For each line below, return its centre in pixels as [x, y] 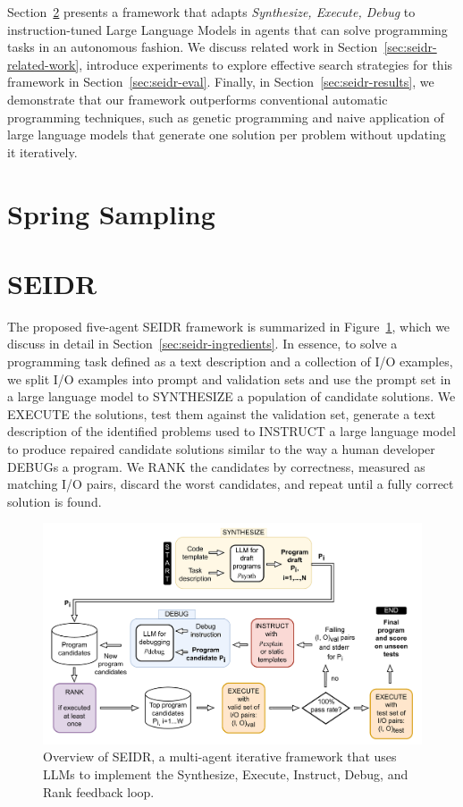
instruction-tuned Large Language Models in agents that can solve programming [227, 29]
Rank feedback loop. [99, 791]
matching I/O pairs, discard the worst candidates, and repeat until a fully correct [231, 484]
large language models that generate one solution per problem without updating [227, 134]
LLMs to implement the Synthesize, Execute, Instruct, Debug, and [226, 773]
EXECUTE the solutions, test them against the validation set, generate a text [222, 413]
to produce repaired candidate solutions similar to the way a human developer [221, 449]
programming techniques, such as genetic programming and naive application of [226, 117]
